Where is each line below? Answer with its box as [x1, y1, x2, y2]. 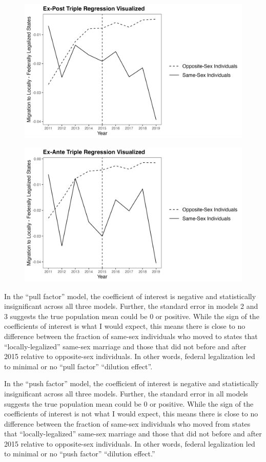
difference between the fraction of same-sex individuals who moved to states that [4, 330, 258, 341]
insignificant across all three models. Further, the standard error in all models [4, 388, 248, 398]
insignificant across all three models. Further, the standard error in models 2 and [4, 301, 258, 311]
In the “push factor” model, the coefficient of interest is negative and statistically [4, 378, 259, 389]
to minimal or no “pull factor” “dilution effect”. [4, 361, 153, 371]
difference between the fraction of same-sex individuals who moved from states [4, 418, 251, 429]
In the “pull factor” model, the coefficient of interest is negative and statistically [4, 290, 256, 301]
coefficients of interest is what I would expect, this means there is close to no [4, 321, 245, 331]
